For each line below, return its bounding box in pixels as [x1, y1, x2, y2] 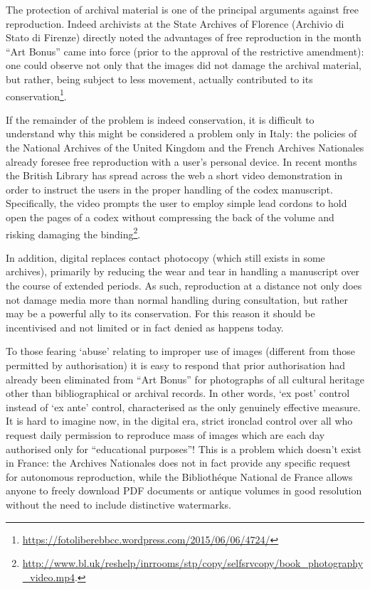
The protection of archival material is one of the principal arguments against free [6, 2, 359, 16]
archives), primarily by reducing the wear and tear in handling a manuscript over [6, 264, 360, 279]
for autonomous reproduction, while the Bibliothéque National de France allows [6, 469, 353, 484]
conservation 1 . [6, 86, 67, 103]
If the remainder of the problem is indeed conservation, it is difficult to [6, 112, 314, 127]
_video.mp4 [22, 569, 75, 584]
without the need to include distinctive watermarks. [6, 497, 231, 511]
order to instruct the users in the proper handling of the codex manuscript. [6, 181, 333, 196]
